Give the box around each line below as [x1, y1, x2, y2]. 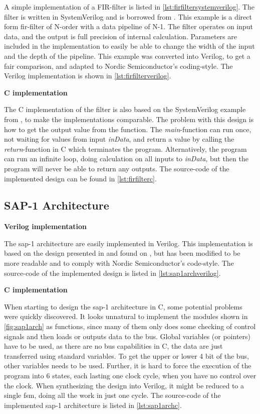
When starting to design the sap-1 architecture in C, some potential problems [4, 301, 242, 312]
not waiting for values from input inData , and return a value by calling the [4, 134, 234, 144]
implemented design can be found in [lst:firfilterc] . [4, 173, 157, 183]
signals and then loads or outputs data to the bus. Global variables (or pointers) [4, 331, 251, 341]
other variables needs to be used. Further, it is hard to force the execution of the [4, 360, 251, 371]
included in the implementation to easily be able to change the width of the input [4, 41, 255, 51]
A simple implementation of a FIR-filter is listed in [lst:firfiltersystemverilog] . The [4, 2, 254, 12]
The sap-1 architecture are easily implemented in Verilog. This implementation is [4, 238, 253, 248]
